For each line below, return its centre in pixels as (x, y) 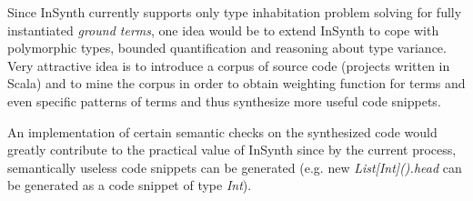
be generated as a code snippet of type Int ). (130, 185)
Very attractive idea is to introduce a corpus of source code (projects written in (229, 65)
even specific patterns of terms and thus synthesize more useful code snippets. (224, 100)
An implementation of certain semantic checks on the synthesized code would (222, 131)
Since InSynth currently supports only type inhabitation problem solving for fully (235, 12)
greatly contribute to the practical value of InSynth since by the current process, (232, 150)
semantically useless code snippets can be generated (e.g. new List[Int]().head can (235, 167)
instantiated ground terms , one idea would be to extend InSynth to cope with (223, 30)
